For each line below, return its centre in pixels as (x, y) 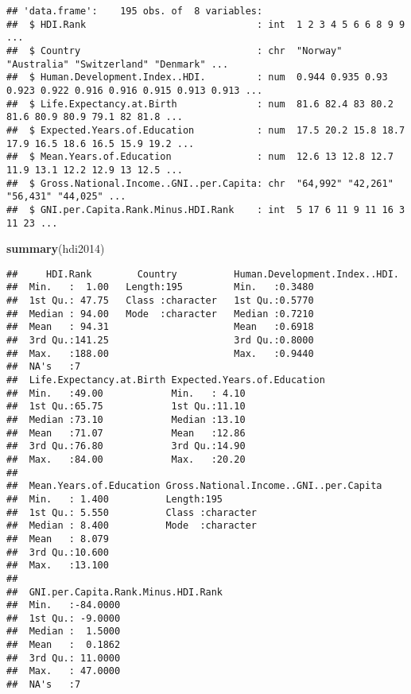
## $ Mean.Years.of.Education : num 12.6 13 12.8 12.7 (200, 157)
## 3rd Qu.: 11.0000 (64, 658)
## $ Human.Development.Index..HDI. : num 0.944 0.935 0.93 (197, 78)
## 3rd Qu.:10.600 (58, 552)
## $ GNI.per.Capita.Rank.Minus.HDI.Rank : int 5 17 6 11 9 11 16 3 (206, 209)
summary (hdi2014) (56, 248)
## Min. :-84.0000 (64, 605)
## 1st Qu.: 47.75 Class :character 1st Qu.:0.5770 (160, 301)
